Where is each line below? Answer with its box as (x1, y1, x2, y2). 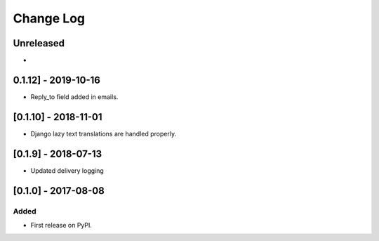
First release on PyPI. (30, 221, 93, 229)
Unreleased (13, 37, 65, 49)
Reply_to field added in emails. (30, 92, 119, 101)
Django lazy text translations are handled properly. (30, 129, 177, 138)
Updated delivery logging (30, 166, 105, 175)
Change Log (13, 11, 86, 26)
